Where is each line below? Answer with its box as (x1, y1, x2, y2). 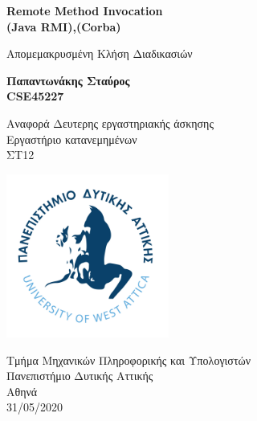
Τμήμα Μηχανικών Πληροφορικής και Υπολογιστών (6, 351, 251, 368)
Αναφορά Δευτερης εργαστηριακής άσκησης (6, 114, 214, 131)
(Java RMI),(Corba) (6, 18, 121, 35)
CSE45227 (6, 88, 64, 104)
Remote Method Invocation (6, 2, 163, 18)
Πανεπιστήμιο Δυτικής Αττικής (6, 367, 153, 384)
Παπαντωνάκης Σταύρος (6, 72, 130, 88)
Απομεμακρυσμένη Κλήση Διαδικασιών (6, 45, 193, 62)
